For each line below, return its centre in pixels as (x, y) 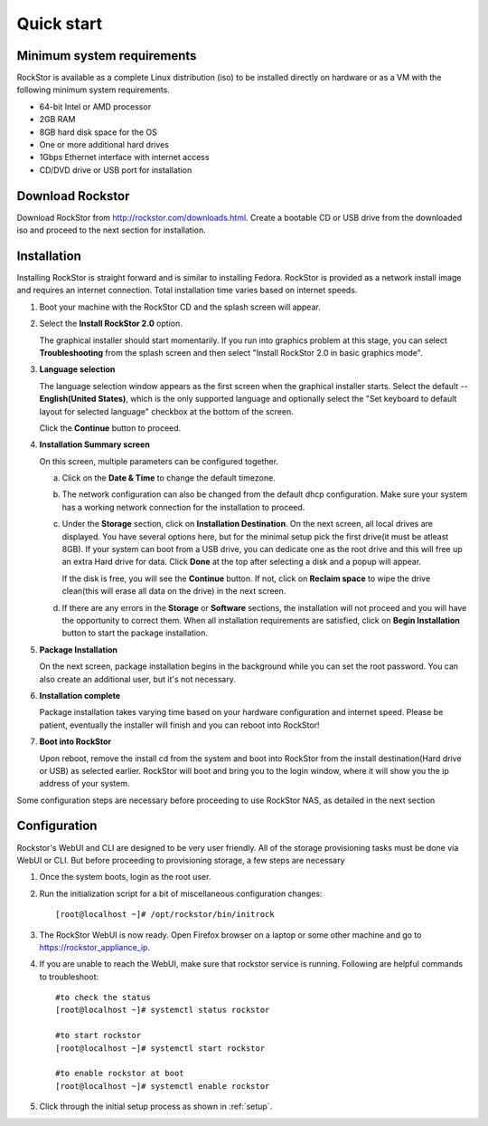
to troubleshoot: (69, 977)
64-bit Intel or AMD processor (95, 106)
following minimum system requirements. (94, 90)
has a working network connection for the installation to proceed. (183, 507)
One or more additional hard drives (104, 145)
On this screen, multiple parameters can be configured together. (159, 461)
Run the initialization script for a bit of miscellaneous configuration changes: (181, 893)
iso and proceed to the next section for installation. (112, 230)
